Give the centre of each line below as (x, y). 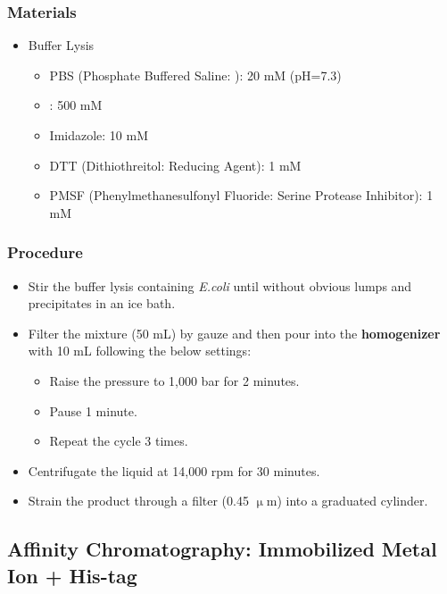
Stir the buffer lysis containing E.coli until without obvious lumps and (220, 285)
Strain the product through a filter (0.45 (138, 501)
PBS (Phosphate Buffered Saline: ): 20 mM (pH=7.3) (195, 75)
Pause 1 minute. (93, 410)
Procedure (45, 252)
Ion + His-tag (72, 575)
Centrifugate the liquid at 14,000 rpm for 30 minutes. (174, 470)
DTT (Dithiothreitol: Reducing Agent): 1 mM (175, 165)
